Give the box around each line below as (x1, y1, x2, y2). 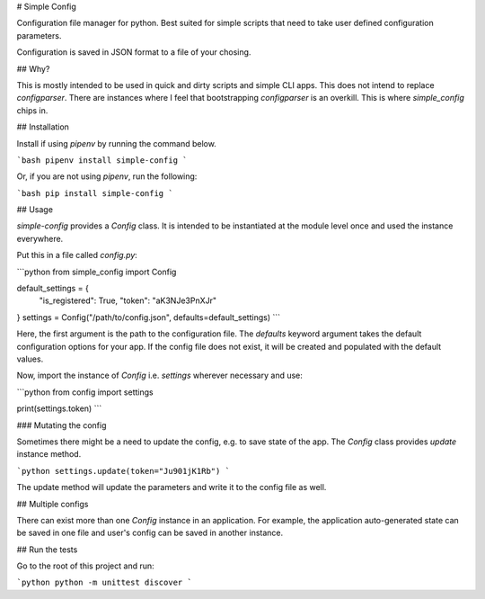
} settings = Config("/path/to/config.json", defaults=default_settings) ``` (16, 311, 280, 323)
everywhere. (16, 233, 64, 244)
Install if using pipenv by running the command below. (16, 138, 217, 148)
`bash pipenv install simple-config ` (16, 155, 188, 165)
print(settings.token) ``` (16, 403, 102, 414)
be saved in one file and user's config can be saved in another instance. (16, 527, 284, 539)
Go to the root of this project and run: (16, 560, 154, 571)
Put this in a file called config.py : (16, 250, 138, 261)
